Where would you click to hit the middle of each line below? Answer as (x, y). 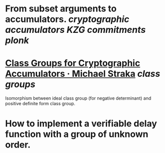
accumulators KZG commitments (76, 30)
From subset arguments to (61, 9)
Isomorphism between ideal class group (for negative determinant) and (78, 98)
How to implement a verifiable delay (81, 124)
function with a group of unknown (77, 134)
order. (18, 145)
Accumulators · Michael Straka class (83, 74)
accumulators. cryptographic (67, 19)
